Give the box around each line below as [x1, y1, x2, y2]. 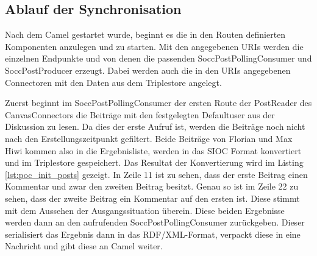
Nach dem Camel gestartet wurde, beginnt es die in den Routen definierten [5, 28, 286, 41]
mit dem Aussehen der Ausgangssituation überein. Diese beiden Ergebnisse [5, 204, 285, 216]
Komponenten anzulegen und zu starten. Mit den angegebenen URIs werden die [5, 40, 304, 52]
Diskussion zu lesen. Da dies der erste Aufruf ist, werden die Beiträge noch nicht [5, 120, 305, 133]
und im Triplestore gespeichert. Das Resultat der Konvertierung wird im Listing [5, 156, 304, 169]
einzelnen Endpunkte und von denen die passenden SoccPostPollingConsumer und [5, 52, 312, 65]
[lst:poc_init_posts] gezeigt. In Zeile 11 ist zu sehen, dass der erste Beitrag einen [5, 168, 308, 180]
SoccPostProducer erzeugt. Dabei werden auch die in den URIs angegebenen [5, 63, 291, 76]
